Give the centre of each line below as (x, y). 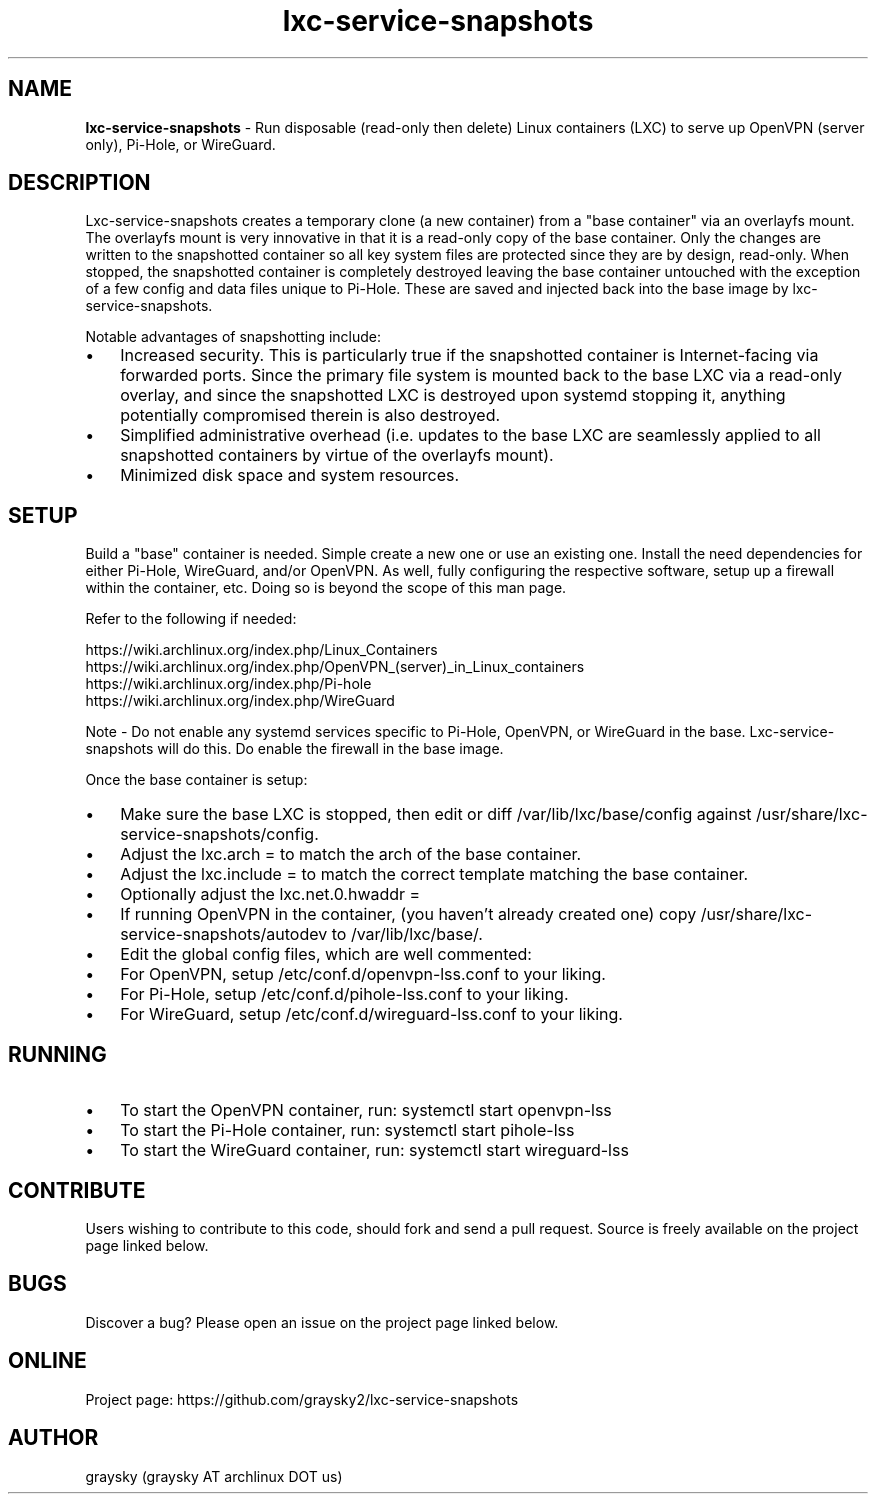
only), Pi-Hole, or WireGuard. (180, 144)
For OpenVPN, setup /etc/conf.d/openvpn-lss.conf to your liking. (363, 974)
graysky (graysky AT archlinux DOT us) (214, 1476)
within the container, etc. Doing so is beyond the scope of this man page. (326, 588)
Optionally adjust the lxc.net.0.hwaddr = (270, 894)
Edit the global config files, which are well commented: (326, 954)
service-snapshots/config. (219, 834)
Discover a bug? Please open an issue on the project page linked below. (322, 1322)
